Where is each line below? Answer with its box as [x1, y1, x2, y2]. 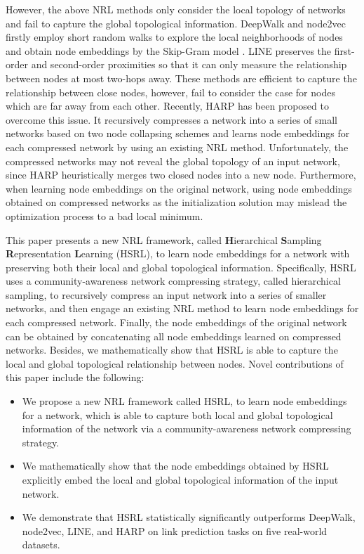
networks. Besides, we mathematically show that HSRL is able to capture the [6, 342, 338, 357]
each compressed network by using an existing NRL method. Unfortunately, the [6, 139, 349, 154]
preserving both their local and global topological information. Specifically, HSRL [6, 259, 356, 274]
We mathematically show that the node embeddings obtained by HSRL [22, 458, 329, 473]
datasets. [22, 537, 60, 552]
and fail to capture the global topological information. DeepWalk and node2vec [6, 15, 346, 30]
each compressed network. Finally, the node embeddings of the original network [6, 315, 347, 330]
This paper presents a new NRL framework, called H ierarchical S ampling [6, 232, 322, 247]
